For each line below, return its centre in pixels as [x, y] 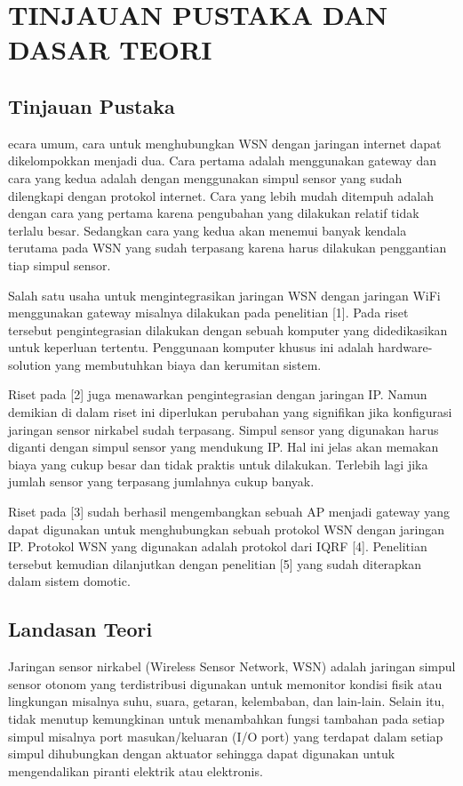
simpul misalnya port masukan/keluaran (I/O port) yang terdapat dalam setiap [226, 736]
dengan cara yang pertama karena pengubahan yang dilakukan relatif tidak [214, 213]
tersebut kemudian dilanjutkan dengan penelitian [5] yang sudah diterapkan [215, 563]
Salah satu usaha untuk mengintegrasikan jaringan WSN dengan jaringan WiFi [224, 295]
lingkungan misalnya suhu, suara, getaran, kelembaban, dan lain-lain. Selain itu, [227, 701]
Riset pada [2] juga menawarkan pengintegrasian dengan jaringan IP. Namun [218, 394]
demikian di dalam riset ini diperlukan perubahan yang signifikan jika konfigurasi [230, 412]
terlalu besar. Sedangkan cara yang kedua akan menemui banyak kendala [208, 230]
